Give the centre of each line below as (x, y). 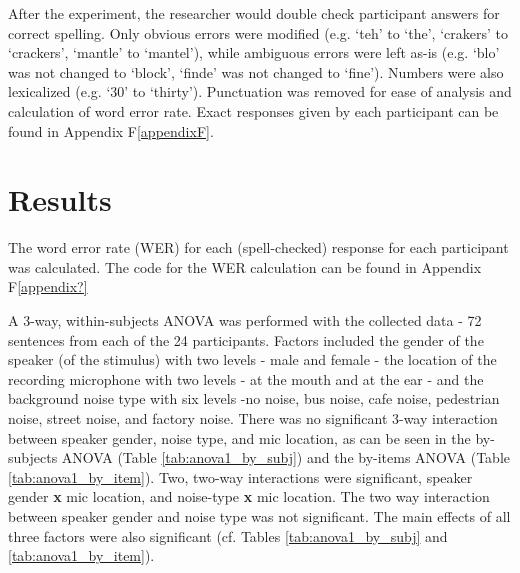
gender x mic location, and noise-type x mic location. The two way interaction (249, 496)
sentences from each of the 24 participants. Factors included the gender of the (246, 339)
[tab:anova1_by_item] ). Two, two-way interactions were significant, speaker (240, 476)
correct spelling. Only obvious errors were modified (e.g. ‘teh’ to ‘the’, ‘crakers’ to (258, 32)
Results (60, 199)
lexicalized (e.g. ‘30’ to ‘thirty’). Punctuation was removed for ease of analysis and (260, 91)
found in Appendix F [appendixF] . (111, 130)
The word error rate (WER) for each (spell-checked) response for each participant (258, 247)
